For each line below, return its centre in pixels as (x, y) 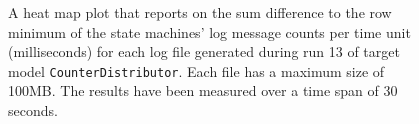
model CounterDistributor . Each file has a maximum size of (196, 70)
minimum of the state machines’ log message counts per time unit (209, 31)
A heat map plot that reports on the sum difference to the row (200, 12)
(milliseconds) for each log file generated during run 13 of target (204, 51)
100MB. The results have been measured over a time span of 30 (203, 90)
